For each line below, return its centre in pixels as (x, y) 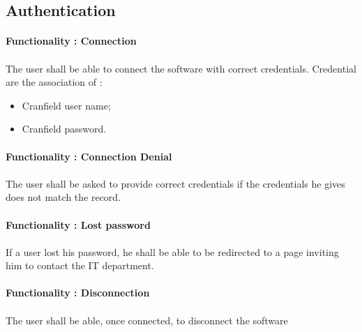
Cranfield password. (64, 129)
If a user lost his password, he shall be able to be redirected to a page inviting (172, 251)
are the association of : (54, 82)
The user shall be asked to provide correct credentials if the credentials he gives (175, 183)
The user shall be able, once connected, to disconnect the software (147, 320)
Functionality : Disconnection (78, 293)
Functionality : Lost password (78, 224)
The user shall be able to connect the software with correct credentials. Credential (181, 68)
